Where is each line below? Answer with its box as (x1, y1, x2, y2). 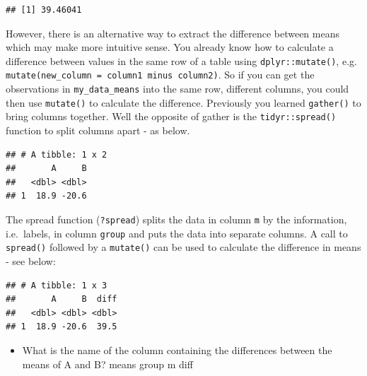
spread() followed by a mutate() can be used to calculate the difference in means (6, 240, 361, 254)
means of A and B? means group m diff (22, 356, 193, 371)
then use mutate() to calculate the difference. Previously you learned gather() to (6, 95, 361, 110)
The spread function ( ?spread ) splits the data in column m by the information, (6, 212, 347, 227)
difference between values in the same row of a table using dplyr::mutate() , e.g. (6, 53, 357, 68)
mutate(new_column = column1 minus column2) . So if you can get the (6, 67, 315, 82)
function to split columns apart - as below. (6, 123, 190, 138)
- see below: (6, 254, 56, 268)
